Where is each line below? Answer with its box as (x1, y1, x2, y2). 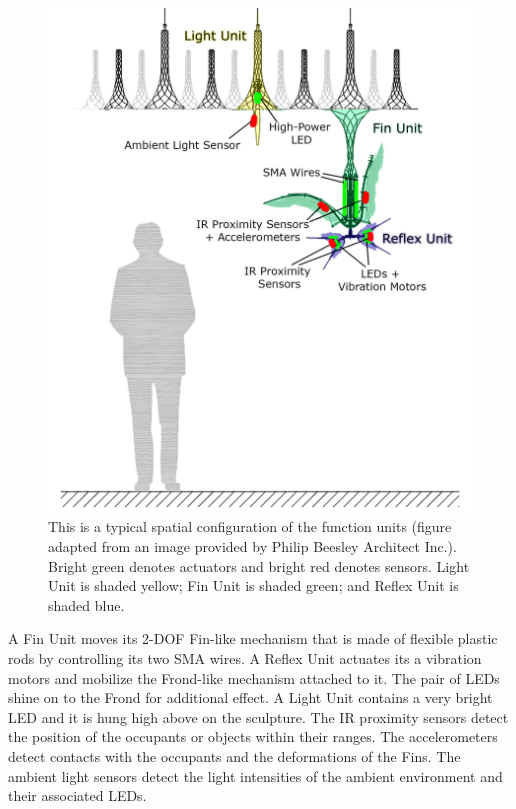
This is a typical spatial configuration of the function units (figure (48, 516, 452, 537)
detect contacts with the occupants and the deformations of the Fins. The (8, 745, 461, 766)
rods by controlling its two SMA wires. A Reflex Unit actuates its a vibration (8, 648, 482, 668)
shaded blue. (48, 594, 125, 615)
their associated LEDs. (8, 785, 147, 806)
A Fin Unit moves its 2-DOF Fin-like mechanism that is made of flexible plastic (8, 628, 498, 649)
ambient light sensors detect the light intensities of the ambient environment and (8, 765, 503, 786)
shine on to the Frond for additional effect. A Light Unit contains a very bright (8, 687, 493, 708)
